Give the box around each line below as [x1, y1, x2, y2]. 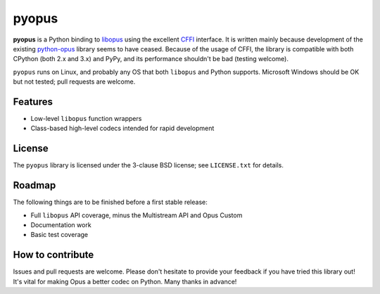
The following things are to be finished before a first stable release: [13, 198, 208, 207]
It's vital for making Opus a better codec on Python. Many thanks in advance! [13, 277, 237, 286]
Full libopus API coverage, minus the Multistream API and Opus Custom [30, 211, 243, 219]
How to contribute [13, 249, 94, 261]
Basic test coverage [30, 231, 89, 239]
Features [13, 96, 53, 108]
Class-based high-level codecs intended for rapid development [30, 124, 215, 133]
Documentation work [30, 221, 91, 229]
